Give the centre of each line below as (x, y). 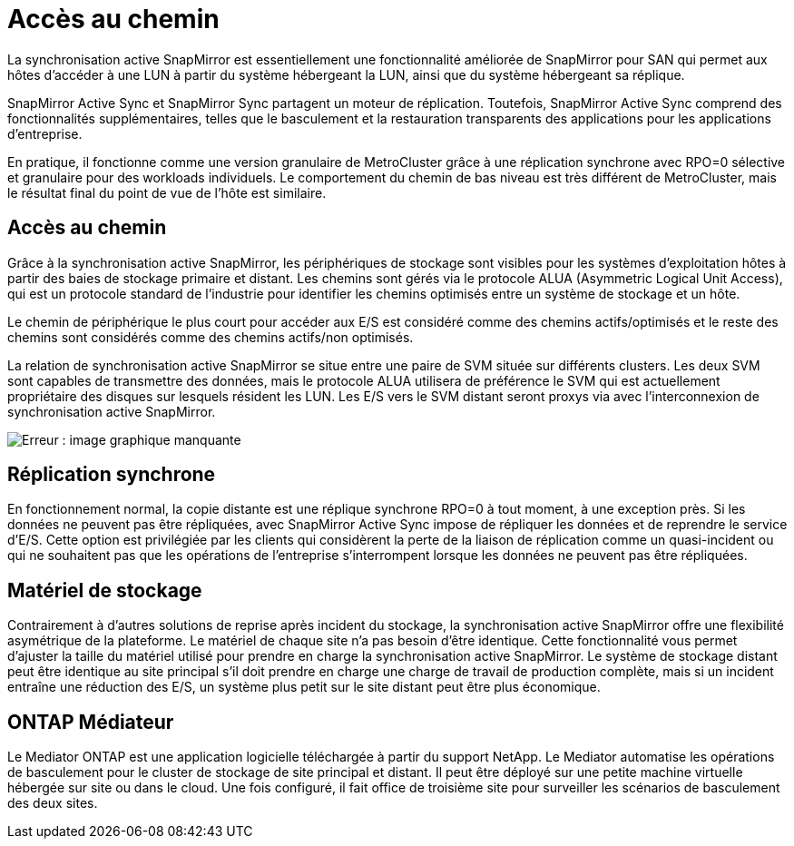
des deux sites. (53, 803)
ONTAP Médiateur (91, 722)
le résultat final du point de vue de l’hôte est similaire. (167, 192)
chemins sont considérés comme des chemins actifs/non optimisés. (211, 337)
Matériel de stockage (105, 590)
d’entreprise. (45, 133)
